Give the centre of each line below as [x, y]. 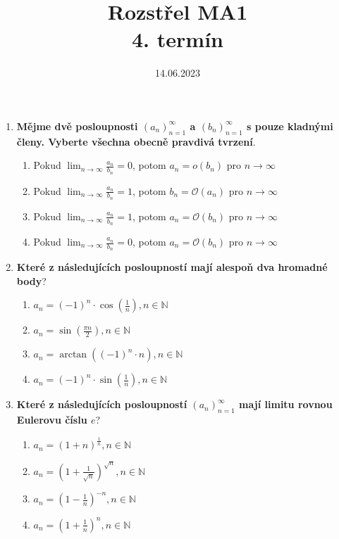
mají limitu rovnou [286, 404]
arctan [73, 355]
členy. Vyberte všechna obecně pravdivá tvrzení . [136, 141]
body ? [31, 280]
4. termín [178, 39]
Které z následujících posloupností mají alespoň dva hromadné [172, 267]
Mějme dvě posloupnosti [77, 126]
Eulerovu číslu [52, 420]
